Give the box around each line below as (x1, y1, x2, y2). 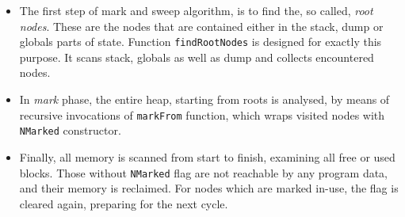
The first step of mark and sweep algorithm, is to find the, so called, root (19, 2, 373, 18)
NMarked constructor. (19, 122, 121, 139)
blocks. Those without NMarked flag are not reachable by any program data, (19, 164, 388, 181)
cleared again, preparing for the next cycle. (19, 195, 228, 211)
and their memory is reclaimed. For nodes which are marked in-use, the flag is (19, 180, 399, 196)
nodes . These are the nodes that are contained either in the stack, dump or (19, 17, 384, 34)
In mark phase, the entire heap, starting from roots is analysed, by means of (19, 91, 390, 108)
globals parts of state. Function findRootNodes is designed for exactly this (19, 33, 382, 50)
